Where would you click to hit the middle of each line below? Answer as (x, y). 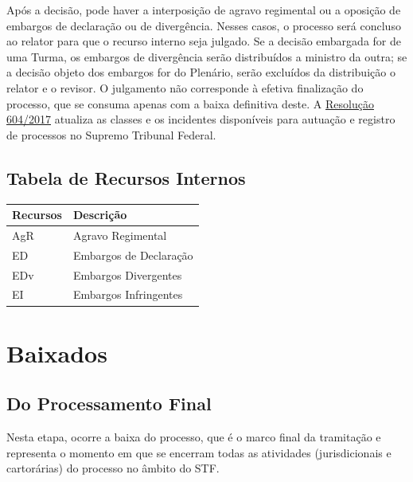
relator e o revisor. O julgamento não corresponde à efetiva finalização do (185, 87)
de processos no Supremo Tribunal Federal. (111, 134)
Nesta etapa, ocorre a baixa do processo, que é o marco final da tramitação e (194, 437)
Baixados (57, 353)
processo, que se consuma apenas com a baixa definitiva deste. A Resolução (190, 103)
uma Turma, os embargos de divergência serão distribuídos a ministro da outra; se (207, 56)
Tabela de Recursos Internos (126, 177)
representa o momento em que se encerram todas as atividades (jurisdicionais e (199, 452)
